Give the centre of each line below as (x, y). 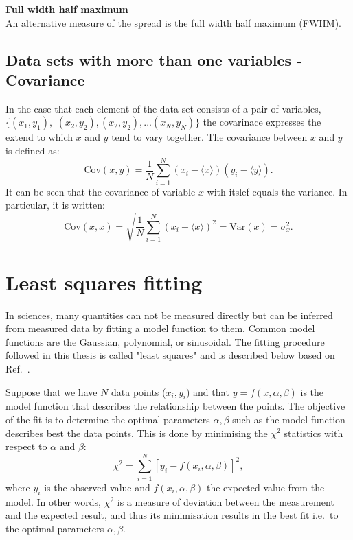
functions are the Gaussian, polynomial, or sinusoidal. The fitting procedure (165, 341)
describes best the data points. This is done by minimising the (137, 433)
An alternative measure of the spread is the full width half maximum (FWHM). (174, 22)
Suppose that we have (52, 391)
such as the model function (289, 419)
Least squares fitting (104, 282)
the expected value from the (266, 487)
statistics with (314, 433)
